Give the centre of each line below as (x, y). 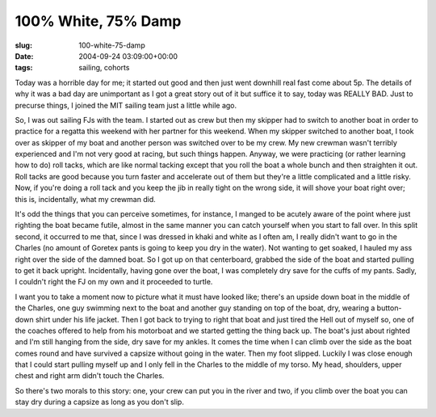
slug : (23, 45)
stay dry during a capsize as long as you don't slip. (100, 402)
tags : (24, 68)
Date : (24, 56)
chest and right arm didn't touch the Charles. (90, 376)
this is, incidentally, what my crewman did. (86, 199)
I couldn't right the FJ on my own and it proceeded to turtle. (114, 282)
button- (389, 308)
